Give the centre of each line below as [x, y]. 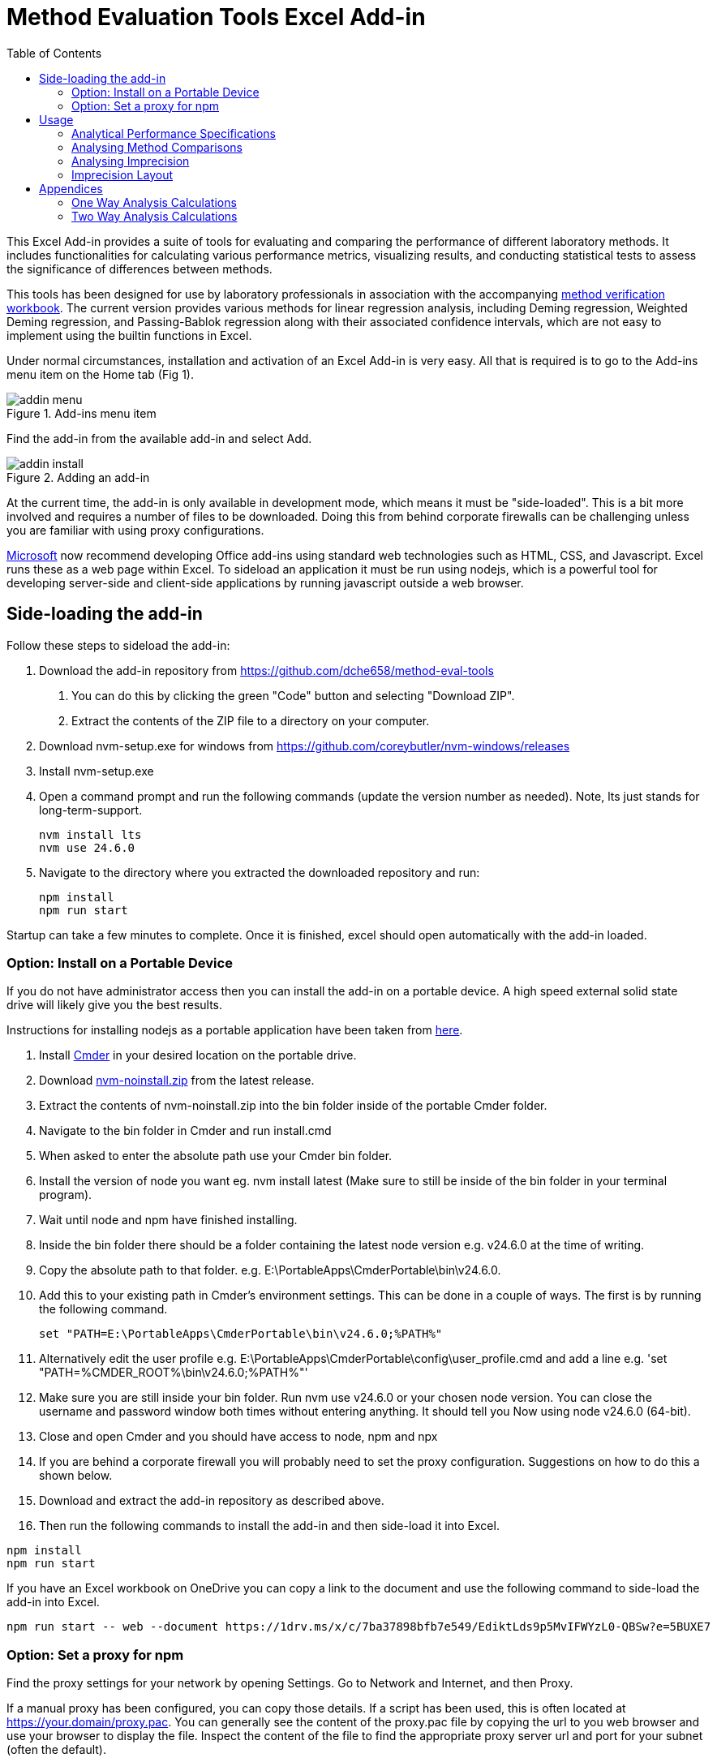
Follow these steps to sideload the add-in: [118, 645]
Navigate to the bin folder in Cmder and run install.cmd [185, 1131]
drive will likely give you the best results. [115, 1005]
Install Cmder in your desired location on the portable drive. [198, 1055]
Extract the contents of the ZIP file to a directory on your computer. [251, 720]
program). [66, 1195]
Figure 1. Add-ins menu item [82, 413]
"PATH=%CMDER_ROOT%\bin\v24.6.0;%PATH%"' [174, 1373]
